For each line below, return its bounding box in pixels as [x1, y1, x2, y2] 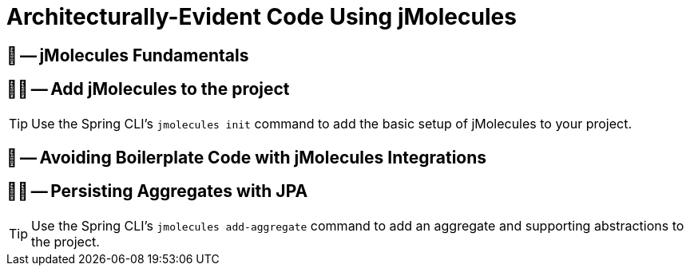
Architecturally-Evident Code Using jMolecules [6, 3, 517, 30]
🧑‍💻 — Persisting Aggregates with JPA [6, 181, 308, 202]
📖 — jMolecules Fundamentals [6, 45, 249, 65]
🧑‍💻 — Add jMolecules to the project [6, 79, 290, 100]
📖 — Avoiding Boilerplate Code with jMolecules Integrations [6, 148, 487, 168]
